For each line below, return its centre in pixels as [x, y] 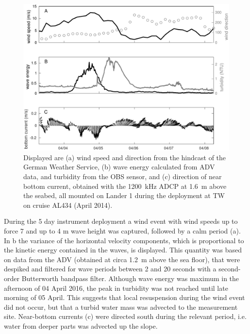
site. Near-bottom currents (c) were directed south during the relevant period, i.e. [125, 316]
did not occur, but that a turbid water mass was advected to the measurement [121, 307]
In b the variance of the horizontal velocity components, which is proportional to [124, 240]
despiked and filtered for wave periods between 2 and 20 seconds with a [110, 269]
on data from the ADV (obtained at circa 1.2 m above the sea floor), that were [122, 259]
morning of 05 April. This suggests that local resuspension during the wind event [125, 297]
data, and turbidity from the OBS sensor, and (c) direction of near [123, 176]
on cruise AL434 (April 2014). [68, 205]
